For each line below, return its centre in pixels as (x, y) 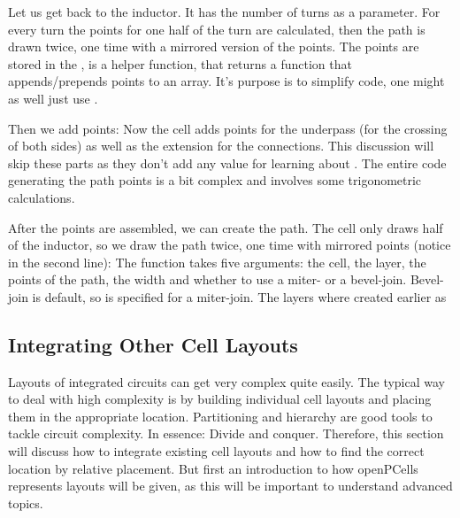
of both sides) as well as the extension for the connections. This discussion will (221, 146)
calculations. (42, 197)
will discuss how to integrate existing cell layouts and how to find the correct (216, 451)
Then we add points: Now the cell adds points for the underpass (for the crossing (228, 128)
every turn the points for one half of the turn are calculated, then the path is (217, 29)
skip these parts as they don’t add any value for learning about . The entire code (227, 162)
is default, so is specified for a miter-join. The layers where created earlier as (239, 296)
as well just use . (53, 98)
